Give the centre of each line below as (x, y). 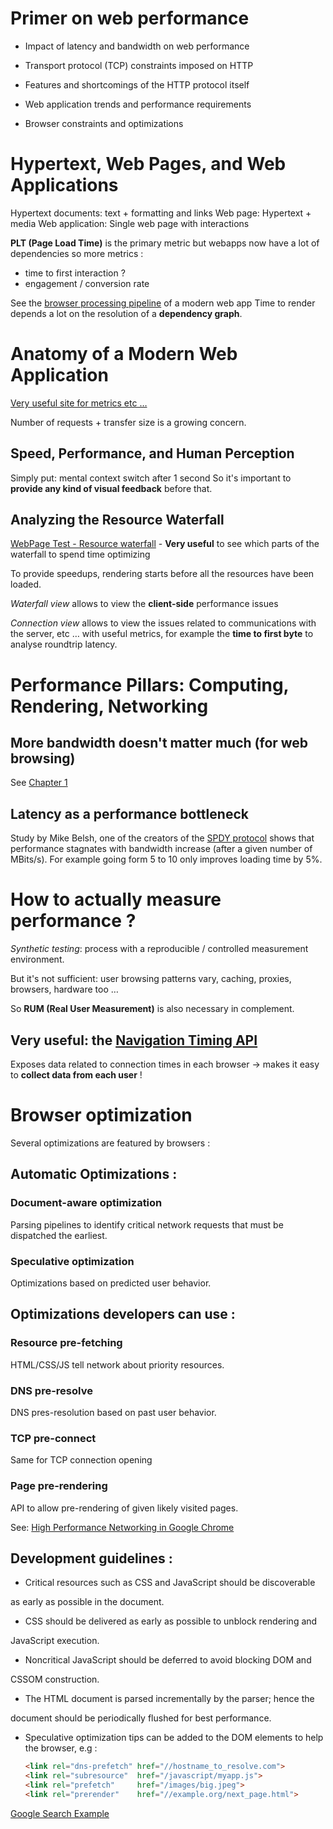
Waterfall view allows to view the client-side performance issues (144, 604)
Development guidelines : (91, 1558)
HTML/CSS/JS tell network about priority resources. (117, 1364)
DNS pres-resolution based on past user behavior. (113, 1412)
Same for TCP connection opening (81, 1460)
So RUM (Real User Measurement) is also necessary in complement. (152, 1009)
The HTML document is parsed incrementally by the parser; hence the (169, 1699)
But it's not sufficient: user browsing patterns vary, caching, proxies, (151, 979)
